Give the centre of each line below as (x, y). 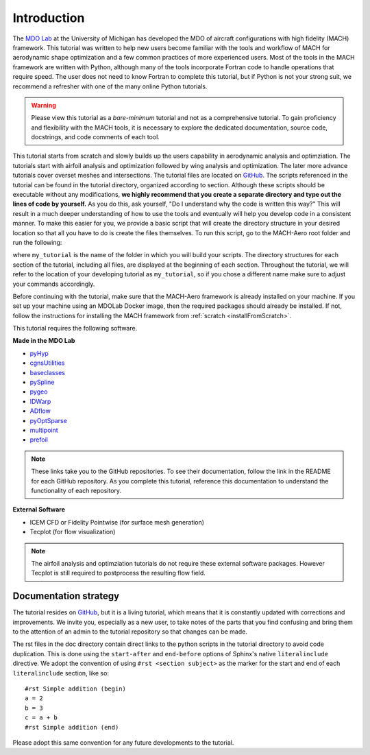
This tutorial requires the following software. (75, 328)
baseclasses (47, 372)
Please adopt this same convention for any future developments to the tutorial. (123, 742)
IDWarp (40, 401)
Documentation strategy (66, 596)
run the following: (37, 242)
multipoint (44, 430)
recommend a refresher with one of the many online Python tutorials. (110, 86)
